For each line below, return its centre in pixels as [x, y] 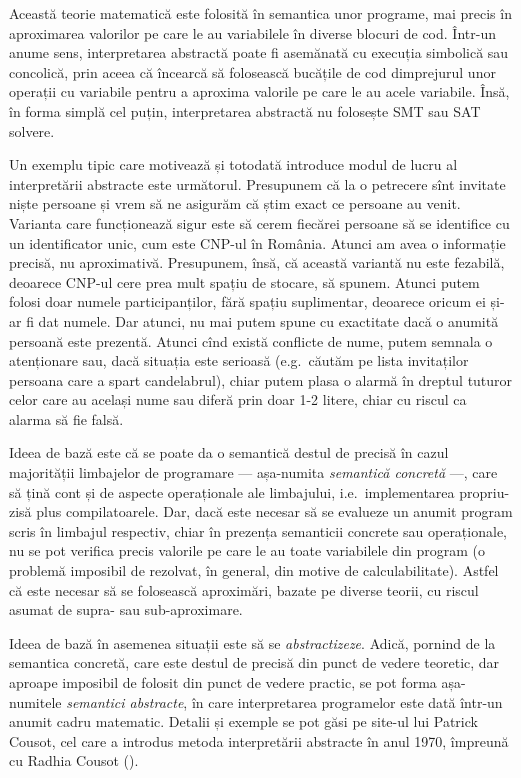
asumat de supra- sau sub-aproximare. [126, 609]
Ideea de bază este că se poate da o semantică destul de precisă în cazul [229, 452]
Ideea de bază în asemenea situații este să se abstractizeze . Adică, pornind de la [252, 642]
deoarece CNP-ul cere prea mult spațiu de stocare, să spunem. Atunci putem [244, 281]
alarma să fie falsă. [66, 418]
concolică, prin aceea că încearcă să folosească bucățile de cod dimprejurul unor [252, 71]
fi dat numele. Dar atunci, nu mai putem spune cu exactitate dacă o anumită [262, 320]
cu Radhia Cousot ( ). [74, 760]
